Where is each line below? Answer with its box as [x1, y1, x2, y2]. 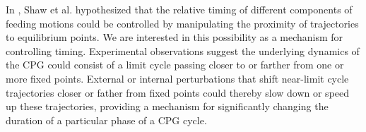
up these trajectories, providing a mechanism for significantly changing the [6, 99, 329, 114]
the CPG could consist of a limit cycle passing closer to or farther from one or [6, 57, 344, 72]
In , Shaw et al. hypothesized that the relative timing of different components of [6, 2, 353, 16]
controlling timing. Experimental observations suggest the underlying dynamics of [6, 43, 360, 58]
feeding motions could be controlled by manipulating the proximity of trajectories [6, 16, 359, 30]
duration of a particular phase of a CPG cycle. [6, 112, 207, 127]
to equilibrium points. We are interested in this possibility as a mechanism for [6, 30, 343, 44]
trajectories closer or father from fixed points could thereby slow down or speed [6, 85, 350, 100]
